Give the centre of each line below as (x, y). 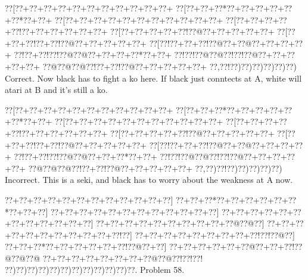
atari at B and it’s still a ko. (56, 90)
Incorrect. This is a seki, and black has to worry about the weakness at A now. (149, 180)
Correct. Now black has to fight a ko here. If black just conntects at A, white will (153, 78)
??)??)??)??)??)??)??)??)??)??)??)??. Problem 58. (95, 270)
